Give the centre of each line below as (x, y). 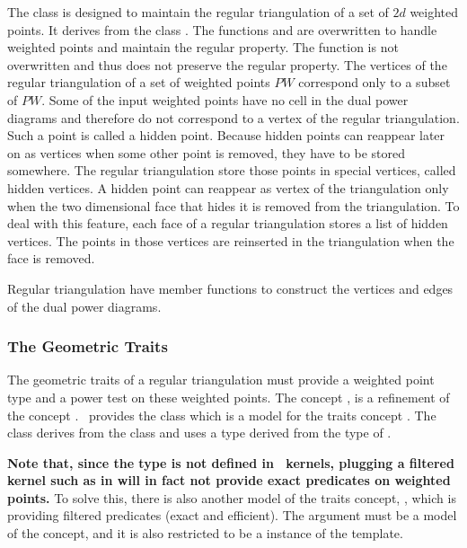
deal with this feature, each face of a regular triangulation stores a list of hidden (228, 223)
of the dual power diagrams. (84, 306)
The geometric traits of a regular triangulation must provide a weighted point (221, 380)
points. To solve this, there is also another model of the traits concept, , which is (232, 497)
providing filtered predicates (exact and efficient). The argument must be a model (232, 515)
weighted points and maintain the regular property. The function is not (203, 47)
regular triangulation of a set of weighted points (139, 82)
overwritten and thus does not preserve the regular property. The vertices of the (227, 64)
